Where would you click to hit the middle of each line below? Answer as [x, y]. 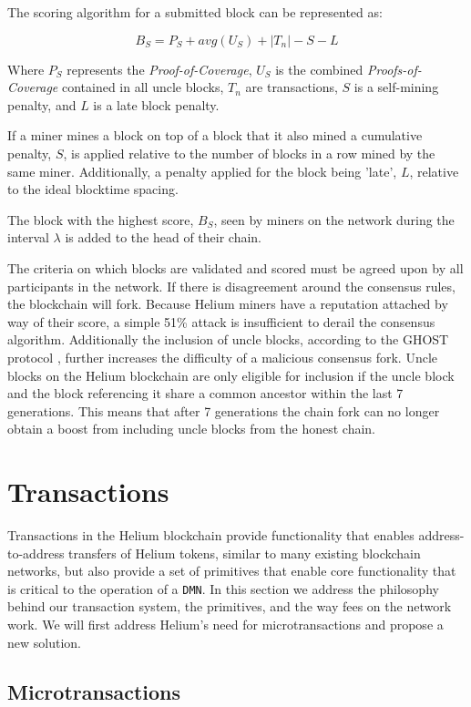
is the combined [319, 69]
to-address [36, 553]
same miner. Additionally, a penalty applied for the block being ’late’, [202, 171]
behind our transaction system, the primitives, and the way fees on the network [230, 606]
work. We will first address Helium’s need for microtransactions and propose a [225, 625]
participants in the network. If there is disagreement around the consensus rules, [231, 286]
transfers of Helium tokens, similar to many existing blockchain [245, 553]
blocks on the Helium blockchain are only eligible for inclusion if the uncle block [231, 375]
